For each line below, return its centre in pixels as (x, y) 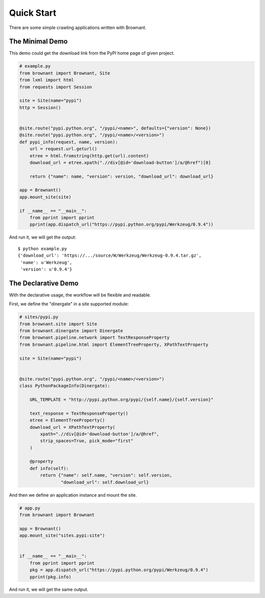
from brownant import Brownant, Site (65, 73)
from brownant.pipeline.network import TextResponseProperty (94, 338)
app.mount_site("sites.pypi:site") (62, 536)
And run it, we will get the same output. (49, 590)
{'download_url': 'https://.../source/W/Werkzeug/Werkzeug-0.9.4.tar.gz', (110, 255)
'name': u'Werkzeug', (46, 262)
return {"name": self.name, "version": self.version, (106, 475)
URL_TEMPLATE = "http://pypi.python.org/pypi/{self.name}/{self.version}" (121, 399)
